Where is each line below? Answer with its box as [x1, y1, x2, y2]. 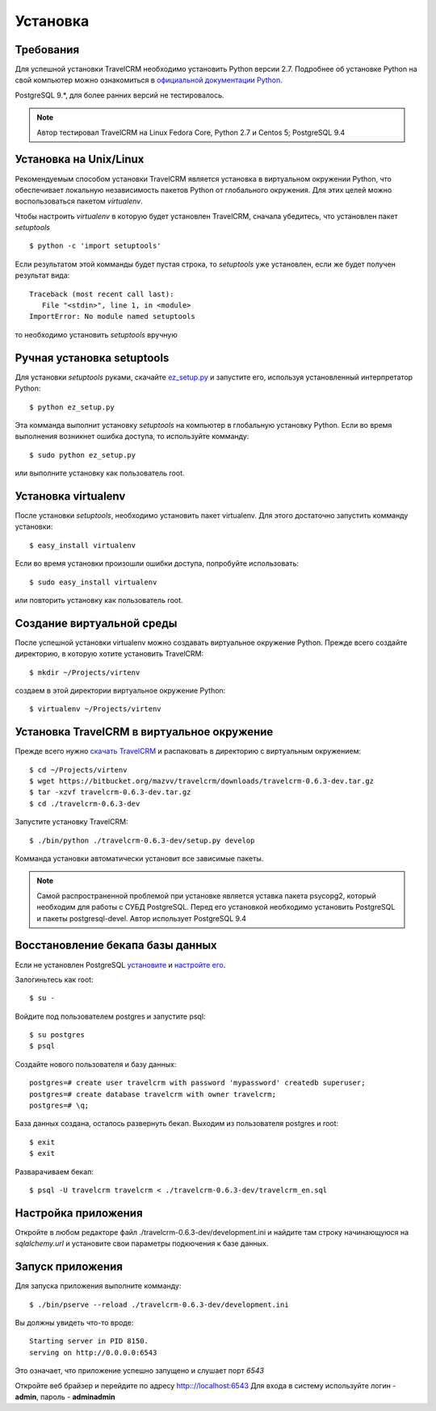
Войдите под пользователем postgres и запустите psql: [15, 1011, 206, 1021]
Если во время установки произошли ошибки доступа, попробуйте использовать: [15, 559, 299, 568]
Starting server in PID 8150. [29, 1337, 149, 1346]
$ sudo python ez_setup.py [29, 450, 136, 459]
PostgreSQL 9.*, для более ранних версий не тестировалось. [15, 90, 225, 100]
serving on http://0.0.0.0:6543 [29, 1348, 157, 1357]
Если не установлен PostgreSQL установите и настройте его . [15, 960, 226, 969]
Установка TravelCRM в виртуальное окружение [15, 725, 274, 739]
